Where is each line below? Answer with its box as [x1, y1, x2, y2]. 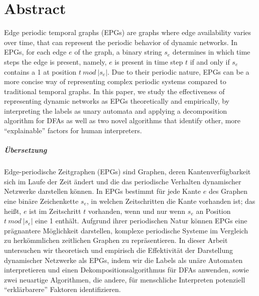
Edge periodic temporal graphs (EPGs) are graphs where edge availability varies [4, 27, 251, 38]
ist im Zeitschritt [29, 205, 81, 216]
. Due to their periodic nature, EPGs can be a [107, 66, 249, 77]
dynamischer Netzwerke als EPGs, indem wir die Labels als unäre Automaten [4, 254, 243, 265]
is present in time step [114, 56, 183, 67]
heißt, [4, 205, 22, 216]
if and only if [190, 56, 230, 67]
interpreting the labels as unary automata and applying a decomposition [4, 105, 227, 116]
